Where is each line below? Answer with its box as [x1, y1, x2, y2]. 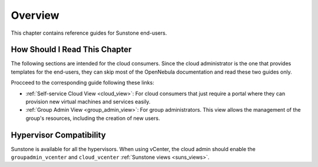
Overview [11, 9, 59, 22]
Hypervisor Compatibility [11, 130, 106, 140]
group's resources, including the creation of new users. [25, 115, 160, 122]
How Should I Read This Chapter [11, 45, 132, 55]
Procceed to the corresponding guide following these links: [11, 79, 154, 86]
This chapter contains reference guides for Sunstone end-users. [11, 29, 167, 36]
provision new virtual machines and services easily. [25, 98, 151, 105]
